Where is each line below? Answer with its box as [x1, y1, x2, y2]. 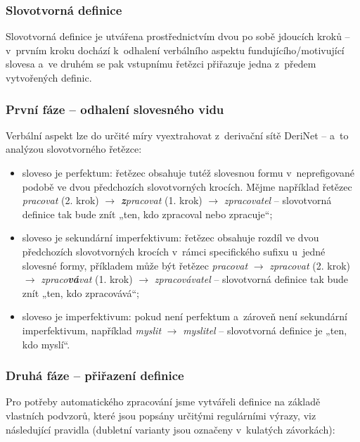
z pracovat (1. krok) [120, 193, 202, 208]
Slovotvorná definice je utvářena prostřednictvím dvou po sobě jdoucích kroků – [6, 29, 350, 44]
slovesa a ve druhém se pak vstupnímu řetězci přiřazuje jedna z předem [6, 56, 316, 71]
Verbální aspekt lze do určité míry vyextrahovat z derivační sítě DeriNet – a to [6, 127, 349, 142]
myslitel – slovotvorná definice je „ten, [183, 322, 347, 337]
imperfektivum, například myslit [22, 322, 162, 337]
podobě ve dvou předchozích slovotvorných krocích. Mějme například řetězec [22, 179, 352, 194]
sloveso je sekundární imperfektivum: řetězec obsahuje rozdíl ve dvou [22, 230, 319, 245]
